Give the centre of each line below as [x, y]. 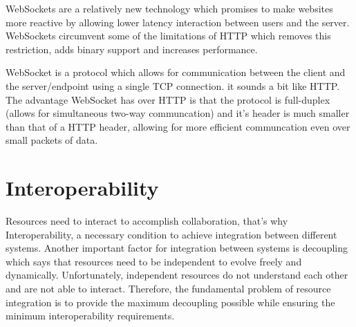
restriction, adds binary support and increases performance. [132, 49]
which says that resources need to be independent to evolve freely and [154, 261]
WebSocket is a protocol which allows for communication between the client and [176, 72]
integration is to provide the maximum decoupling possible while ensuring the [170, 302]
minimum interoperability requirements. [90, 316]
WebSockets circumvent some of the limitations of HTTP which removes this [168, 36]
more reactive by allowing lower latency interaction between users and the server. [178, 22]
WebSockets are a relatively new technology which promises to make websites [169, 8]
